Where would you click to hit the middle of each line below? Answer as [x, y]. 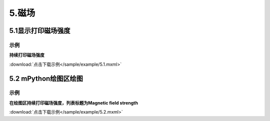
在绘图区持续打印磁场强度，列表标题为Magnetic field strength [74, 103]
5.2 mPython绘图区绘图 [46, 78]
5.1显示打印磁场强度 [40, 31]
